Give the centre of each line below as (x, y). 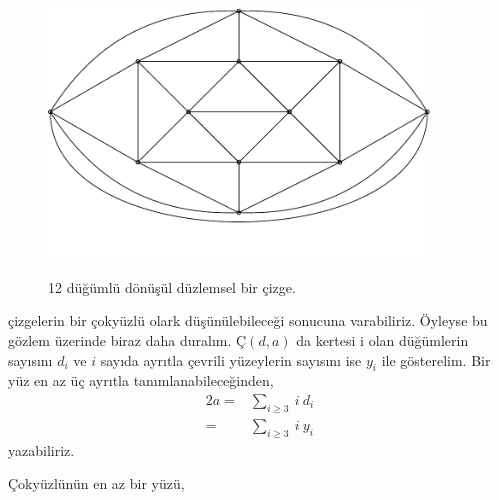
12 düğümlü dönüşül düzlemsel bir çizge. (172, 286)
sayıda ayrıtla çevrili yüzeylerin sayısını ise (231, 359)
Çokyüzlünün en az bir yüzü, (96, 483)
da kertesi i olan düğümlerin (382, 340)
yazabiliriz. (41, 449)
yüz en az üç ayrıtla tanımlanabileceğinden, (141, 380)
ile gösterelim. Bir (436, 359)
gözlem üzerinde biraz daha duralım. (120, 340)
